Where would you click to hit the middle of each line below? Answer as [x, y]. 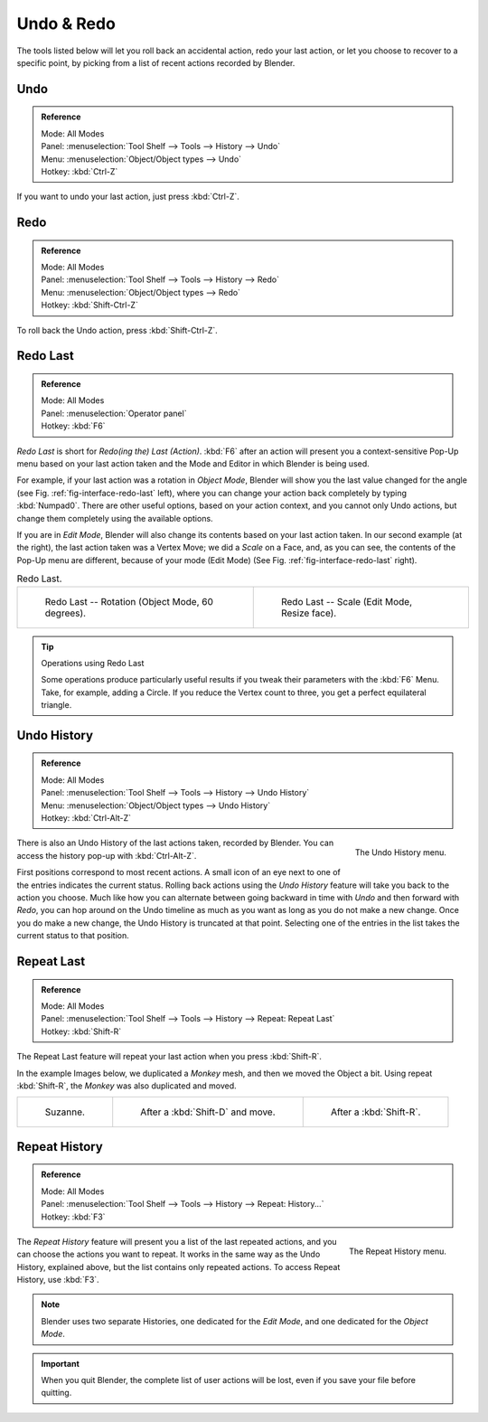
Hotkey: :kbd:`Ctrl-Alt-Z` [86, 818]
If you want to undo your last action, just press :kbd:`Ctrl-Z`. [128, 197]
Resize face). [309, 613]
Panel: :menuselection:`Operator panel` [114, 413]
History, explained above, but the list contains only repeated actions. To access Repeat [178, 1267]
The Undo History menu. [400, 852]
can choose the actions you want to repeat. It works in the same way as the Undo [169, 1254]
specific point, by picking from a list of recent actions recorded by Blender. [156, 62]
